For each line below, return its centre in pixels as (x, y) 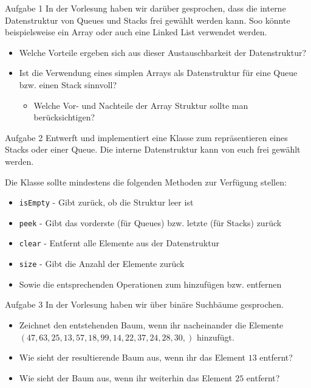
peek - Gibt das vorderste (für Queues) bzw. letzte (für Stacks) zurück (150, 222)
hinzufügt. (215, 337)
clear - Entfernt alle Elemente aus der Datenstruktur (119, 243)
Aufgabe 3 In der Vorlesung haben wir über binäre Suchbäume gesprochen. (144, 304)
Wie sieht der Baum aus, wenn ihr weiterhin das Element (126, 377)
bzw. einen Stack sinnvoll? (68, 84)
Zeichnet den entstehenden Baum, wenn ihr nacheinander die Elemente (151, 324)
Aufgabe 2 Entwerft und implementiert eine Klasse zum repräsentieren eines (146, 137)
